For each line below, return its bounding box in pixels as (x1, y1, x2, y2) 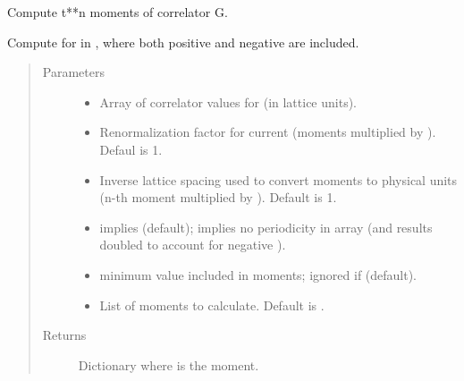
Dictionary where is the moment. (78, 355, 259, 374)
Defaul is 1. (99, 140, 163, 158)
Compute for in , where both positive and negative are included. (7, 32, 359, 51)
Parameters (42, 63, 105, 81)
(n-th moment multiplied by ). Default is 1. (99, 188, 337, 207)
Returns (42, 326, 87, 344)
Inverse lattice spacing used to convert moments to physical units (99, 170, 458, 189)
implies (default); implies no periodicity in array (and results (99, 217, 433, 236)
